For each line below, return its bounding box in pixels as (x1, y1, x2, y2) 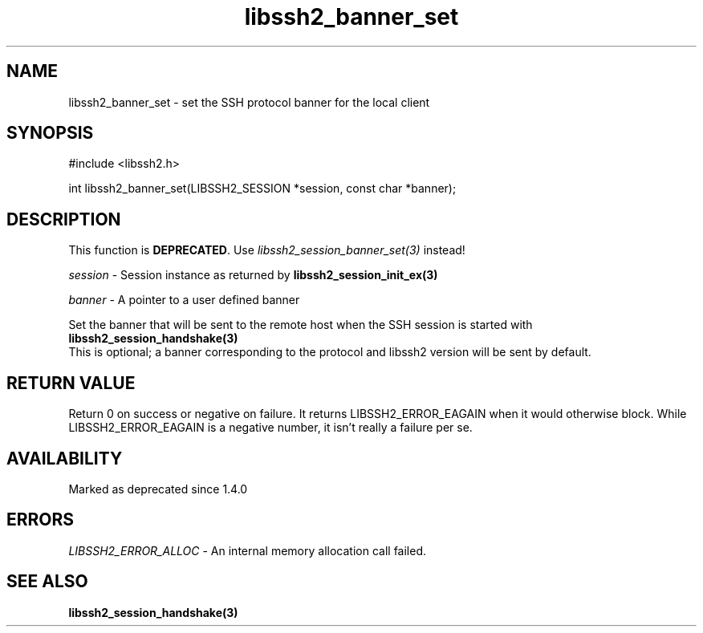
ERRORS (6, 509, 75, 530)
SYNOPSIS (6, 123, 94, 144)
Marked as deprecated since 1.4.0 (68, 481, 248, 496)
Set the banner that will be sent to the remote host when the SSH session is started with (68, 318, 533, 332)
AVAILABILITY (6, 448, 123, 469)
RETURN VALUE (6, 372, 136, 393)
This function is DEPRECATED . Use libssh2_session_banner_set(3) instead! (68, 243, 465, 258)
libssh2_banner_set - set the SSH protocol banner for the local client (68, 95, 430, 109)
